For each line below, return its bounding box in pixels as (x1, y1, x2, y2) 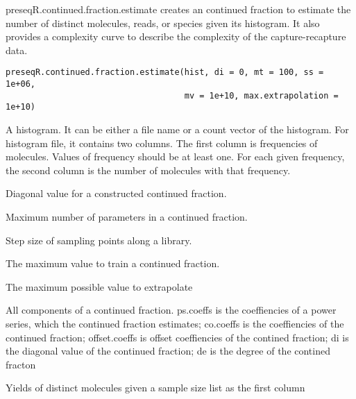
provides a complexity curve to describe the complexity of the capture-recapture (6, 29, 346, 44)
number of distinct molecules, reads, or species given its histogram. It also (6, 15, 320, 30)
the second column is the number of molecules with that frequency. (6, 162, 291, 177)
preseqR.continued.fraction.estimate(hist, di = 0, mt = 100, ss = (6, 67, 324, 78)
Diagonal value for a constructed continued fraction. (6, 186, 227, 201)
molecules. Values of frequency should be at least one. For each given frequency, (6, 149, 345, 164)
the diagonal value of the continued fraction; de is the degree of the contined (6, 343, 330, 358)
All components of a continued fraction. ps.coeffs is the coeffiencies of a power (6, 303, 337, 317)
